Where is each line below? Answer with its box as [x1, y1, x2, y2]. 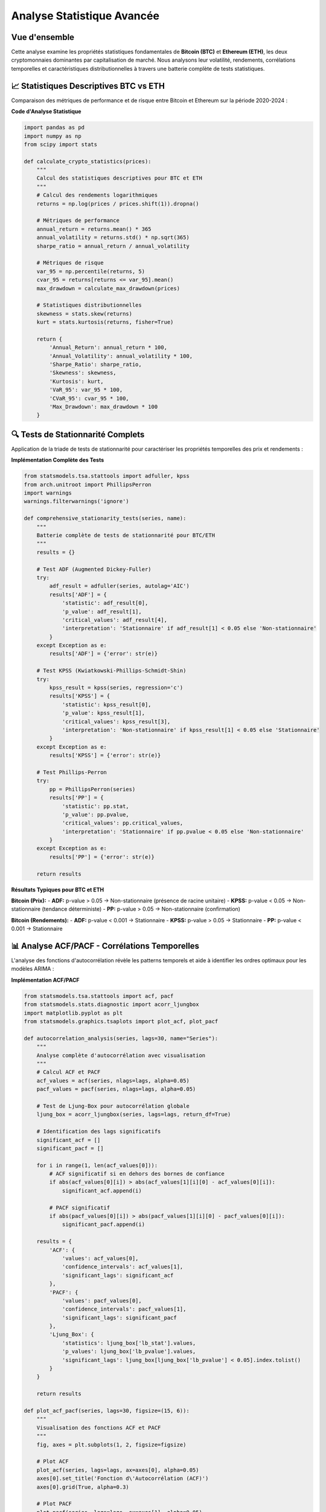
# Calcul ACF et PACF [36, 1069, 101, 1076]
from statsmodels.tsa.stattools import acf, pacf [24, 992, 174, 999]
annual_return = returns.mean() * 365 [36, 226, 152, 232]
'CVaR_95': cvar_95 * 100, [49, 395, 129, 402]
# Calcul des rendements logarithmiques [36, 192, 158, 199]
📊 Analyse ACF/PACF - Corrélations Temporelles [11, 941, 199, 951]
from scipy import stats [24, 141, 98, 148]
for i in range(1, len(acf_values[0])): [36, 1162, 158, 1168]
